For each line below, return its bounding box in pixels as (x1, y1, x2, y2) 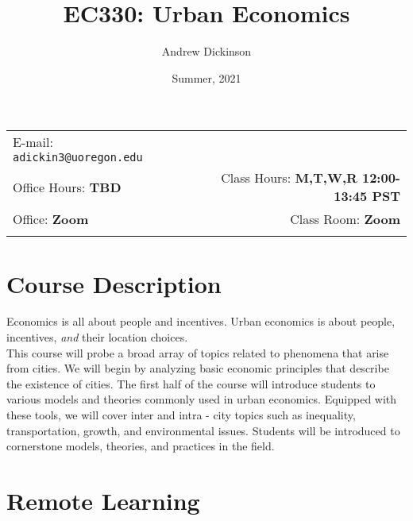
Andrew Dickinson (161, 43, 252, 60)
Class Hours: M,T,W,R (221, 168, 357, 187)
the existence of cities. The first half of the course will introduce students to (6, 375, 376, 392)
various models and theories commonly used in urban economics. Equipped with (6, 391, 397, 407)
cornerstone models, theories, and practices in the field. (6, 438, 275, 454)
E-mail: (13, 133, 53, 152)
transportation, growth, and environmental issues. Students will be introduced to (6, 422, 400, 438)
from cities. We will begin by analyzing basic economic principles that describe (6, 360, 389, 376)
